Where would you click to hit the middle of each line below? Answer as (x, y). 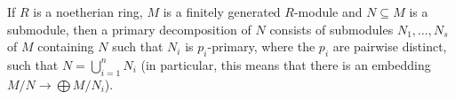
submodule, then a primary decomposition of (129, 29)
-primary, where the (261, 46)
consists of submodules (331, 29)
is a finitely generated (222, 12)
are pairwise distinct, (390, 46)
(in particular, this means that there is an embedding (286, 64)
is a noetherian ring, (88, 12)
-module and (328, 12)
